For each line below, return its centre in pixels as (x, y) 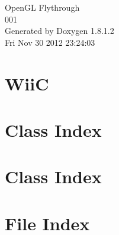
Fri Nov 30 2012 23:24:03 (50, 42)
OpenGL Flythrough (42, 7)
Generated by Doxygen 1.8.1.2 (59, 31)
